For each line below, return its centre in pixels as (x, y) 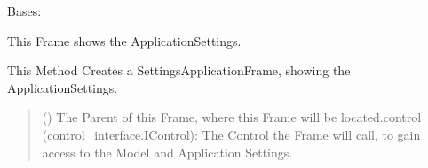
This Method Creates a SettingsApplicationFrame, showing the (179, 70)
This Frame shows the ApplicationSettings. (124, 40)
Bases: (24, 11)
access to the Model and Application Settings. (167, 152)
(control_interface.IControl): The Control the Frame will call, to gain (231, 134)
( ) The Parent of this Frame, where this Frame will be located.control (232, 117)
